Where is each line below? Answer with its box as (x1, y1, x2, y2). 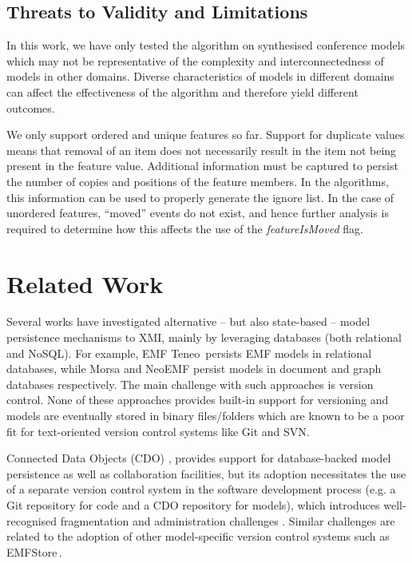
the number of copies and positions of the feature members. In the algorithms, (6, 172, 389, 189)
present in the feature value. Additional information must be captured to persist (6, 157, 398, 174)
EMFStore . (6, 543, 62, 560)
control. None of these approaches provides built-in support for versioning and (6, 391, 389, 408)
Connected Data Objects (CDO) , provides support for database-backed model (6, 450, 391, 466)
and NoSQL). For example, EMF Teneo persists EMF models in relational (6, 344, 372, 361)
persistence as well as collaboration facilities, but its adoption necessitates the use (6, 465, 406, 482)
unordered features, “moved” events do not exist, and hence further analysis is (6, 204, 389, 221)
